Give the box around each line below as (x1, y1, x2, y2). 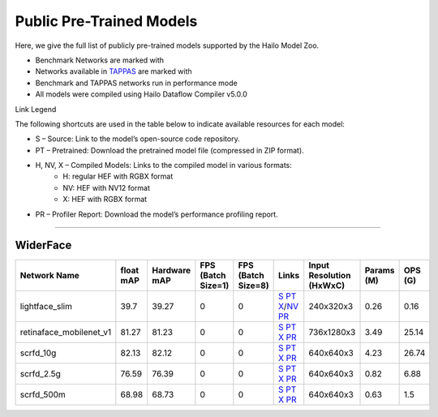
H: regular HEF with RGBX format (62, 171, 174, 182)
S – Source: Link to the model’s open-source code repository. (35, 134, 240, 144)
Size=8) (238, 280, 269, 291)
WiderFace (15, 239, 72, 252)
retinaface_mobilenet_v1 (19, 326, 112, 337)
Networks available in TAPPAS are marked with (35, 67, 192, 76)
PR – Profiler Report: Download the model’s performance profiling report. (35, 209, 279, 219)
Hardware (152, 264, 191, 276)
